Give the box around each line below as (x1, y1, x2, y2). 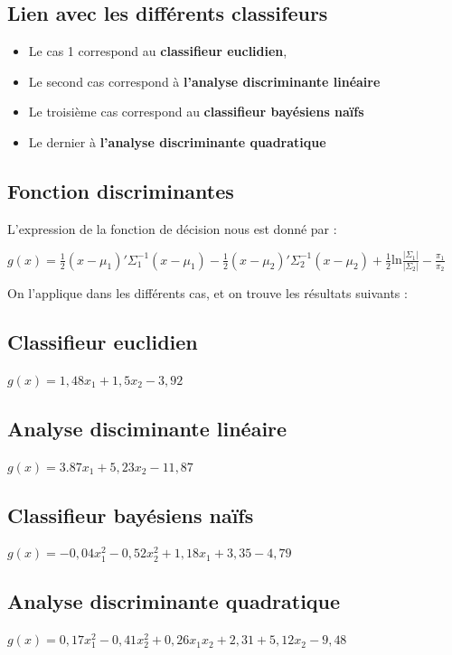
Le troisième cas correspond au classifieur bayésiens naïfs (28, 102, 364, 121)
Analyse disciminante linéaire (7, 414, 287, 442)
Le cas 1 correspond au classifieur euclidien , (28, 42, 287, 61)
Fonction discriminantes (7, 176, 234, 204)
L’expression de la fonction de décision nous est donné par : (7, 219, 337, 238)
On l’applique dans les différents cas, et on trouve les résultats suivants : (7, 284, 408, 302)
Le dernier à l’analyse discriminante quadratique (28, 132, 326, 151)
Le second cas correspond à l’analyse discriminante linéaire (28, 71, 381, 90)
